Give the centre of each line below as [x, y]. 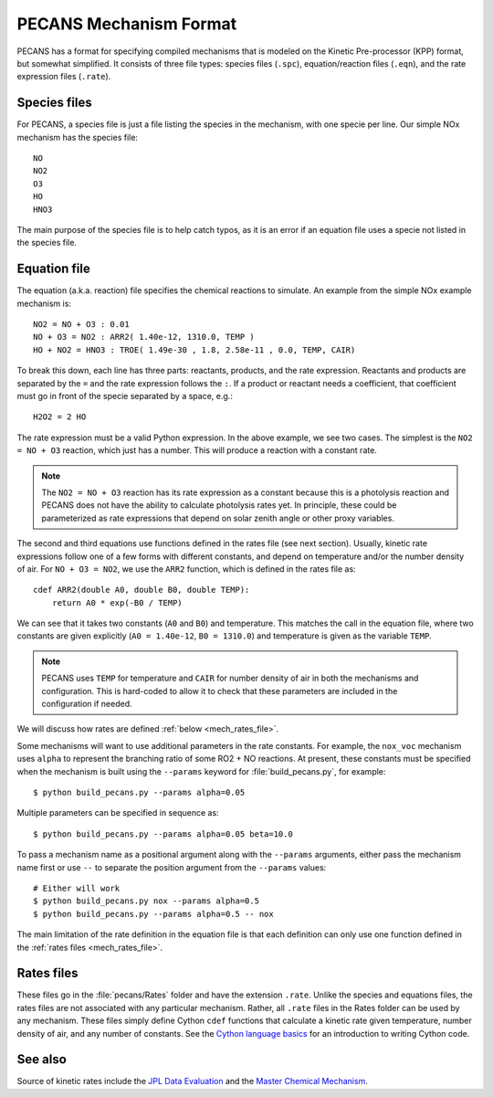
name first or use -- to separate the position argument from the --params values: [172, 867]
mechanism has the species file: [78, 137]
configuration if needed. [87, 704]
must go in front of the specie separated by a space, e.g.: [125, 396]
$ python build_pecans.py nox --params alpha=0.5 [147, 901]
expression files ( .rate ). [64, 77]
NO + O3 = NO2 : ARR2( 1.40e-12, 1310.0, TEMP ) [144, 337]
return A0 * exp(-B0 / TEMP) [117, 602]
